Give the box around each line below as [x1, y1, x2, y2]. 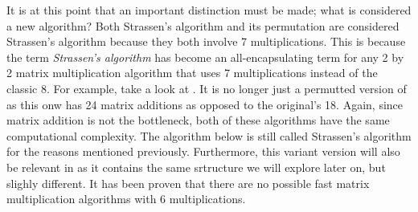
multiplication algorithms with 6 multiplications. [6, 190, 246, 207]
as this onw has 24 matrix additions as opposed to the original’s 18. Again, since [6, 96, 404, 112]
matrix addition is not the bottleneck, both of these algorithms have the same [6, 112, 390, 128]
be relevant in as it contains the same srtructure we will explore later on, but [6, 158, 386, 175]
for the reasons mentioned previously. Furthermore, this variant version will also [6, 143, 400, 160]
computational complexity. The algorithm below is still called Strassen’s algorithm [6, 127, 412, 144]
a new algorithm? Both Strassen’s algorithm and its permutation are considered [6, 17, 400, 34]
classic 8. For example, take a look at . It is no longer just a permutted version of [6, 79, 407, 96]
